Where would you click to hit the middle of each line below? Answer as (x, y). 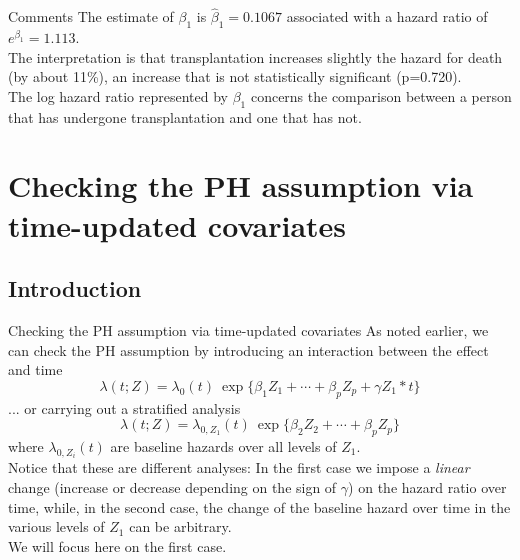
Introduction (75, 288)
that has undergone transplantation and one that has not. (185, 116)
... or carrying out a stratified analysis (124, 407)
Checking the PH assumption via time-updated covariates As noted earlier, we (248, 329)
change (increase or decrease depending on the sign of (172, 486)
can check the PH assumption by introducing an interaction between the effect (248, 349)
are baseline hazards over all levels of (223, 445)
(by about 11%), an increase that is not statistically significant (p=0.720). (235, 76)
